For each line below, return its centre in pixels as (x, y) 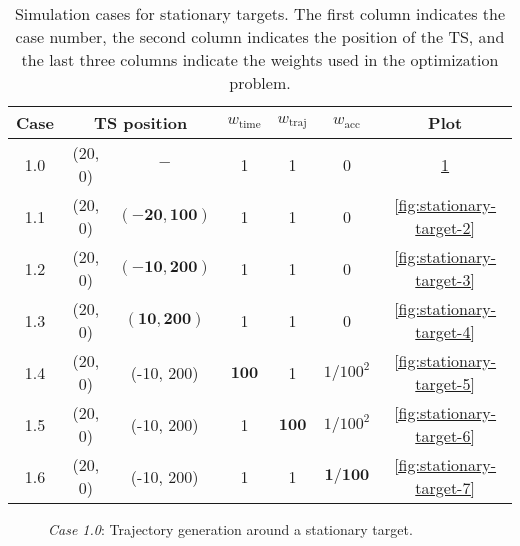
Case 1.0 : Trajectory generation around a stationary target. (230, 529)
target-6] (445, 435)
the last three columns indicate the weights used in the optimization (260, 59)
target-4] (445, 331)
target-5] (445, 383)
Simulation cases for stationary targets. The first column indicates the (260, 13)
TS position (141, 122)
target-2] (445, 227)
